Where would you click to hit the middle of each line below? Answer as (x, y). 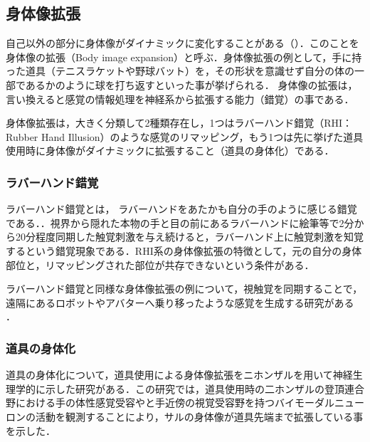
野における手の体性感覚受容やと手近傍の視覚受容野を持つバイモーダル (170, 402)
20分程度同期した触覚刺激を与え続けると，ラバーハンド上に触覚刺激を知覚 (190, 237)
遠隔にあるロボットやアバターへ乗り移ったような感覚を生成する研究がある (180, 302)
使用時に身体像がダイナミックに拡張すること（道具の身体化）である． (170, 151)
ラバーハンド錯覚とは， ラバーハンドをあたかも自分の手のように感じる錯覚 (181, 209)
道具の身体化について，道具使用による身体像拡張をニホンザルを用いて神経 (179, 375)
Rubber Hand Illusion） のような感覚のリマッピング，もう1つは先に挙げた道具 (185, 136)
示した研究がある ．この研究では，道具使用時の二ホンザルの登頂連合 (205, 388)
